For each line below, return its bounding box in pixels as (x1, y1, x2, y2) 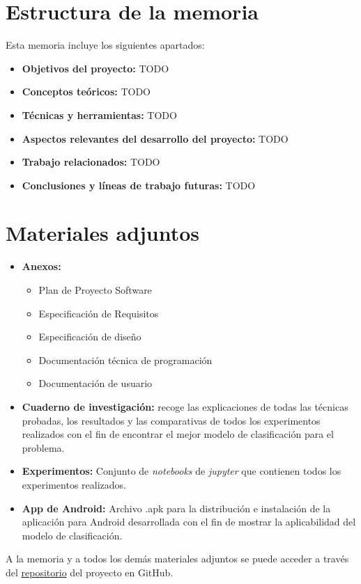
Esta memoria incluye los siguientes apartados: (6, 38, 205, 52)
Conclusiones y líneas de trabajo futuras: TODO (22, 177, 256, 192)
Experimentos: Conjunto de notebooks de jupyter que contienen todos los (22, 464, 341, 478)
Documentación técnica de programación (38, 352, 213, 367)
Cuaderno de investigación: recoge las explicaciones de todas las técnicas (22, 399, 348, 413)
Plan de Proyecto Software (38, 283, 152, 297)
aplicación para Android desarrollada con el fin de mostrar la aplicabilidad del (22, 514, 356, 529)
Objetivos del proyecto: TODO (22, 61, 169, 75)
